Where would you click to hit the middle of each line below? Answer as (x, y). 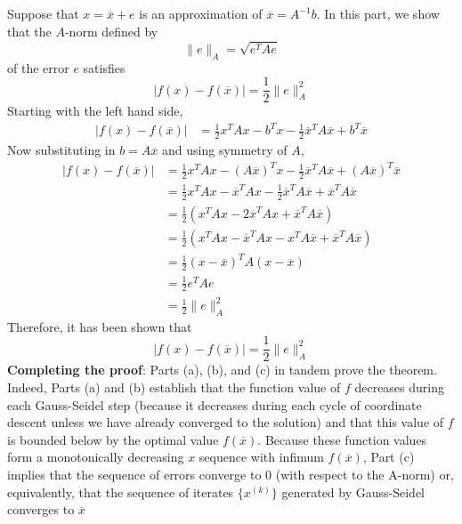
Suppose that (43, 14)
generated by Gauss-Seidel (353, 492)
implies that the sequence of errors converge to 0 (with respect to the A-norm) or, (231, 475)
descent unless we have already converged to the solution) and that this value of (226, 422)
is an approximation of (201, 14)
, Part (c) (389, 457)
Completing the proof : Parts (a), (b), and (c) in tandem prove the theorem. (222, 370)
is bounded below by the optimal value (113, 439)
